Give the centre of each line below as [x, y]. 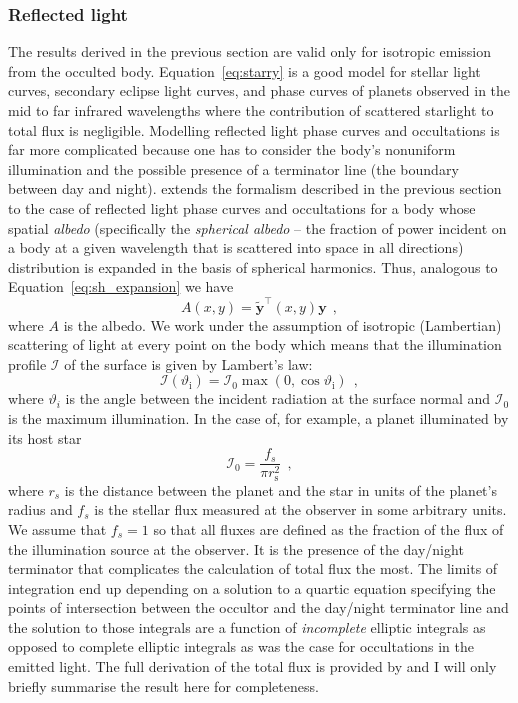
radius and [40, 509]
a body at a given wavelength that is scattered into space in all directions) [236, 247]
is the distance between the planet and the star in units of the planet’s [280, 489]
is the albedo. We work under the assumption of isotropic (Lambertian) [282, 324]
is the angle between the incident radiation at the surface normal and [278, 398]
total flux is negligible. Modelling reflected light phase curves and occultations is [254, 129]
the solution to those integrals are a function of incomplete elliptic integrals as [247, 626]
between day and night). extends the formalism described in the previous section [255, 188]
